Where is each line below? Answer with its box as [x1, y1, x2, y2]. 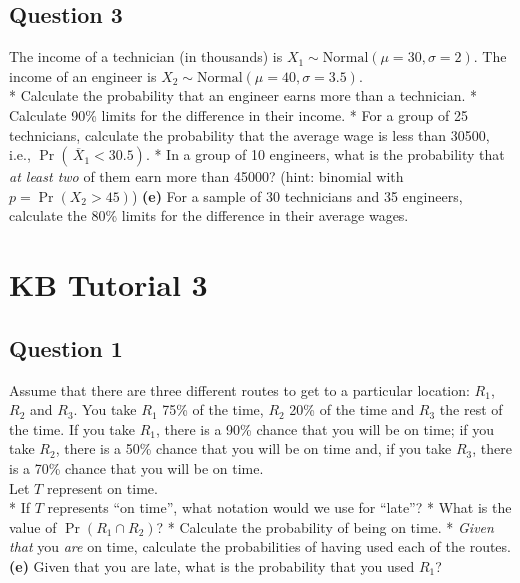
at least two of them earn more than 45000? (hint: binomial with [9, 166, 404, 187]
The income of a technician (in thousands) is [9, 46, 283, 67]
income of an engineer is [9, 65, 157, 86]
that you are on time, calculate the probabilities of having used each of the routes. [9, 536, 511, 557]
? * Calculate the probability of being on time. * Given [156, 516, 494, 537]
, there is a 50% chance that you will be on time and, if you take [55, 438, 452, 459]
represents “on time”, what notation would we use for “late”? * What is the [47, 497, 512, 518]
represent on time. [46, 477, 158, 498]
